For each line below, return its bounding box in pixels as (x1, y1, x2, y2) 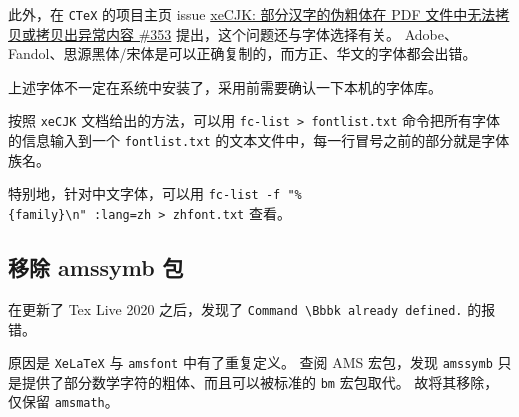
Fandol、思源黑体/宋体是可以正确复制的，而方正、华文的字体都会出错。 (8, 43, 477, 64)
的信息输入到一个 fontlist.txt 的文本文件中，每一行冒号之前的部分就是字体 (8, 130, 510, 151)
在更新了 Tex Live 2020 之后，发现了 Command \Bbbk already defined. (8, 298, 463, 319)
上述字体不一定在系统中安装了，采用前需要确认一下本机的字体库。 (8, 76, 442, 97)
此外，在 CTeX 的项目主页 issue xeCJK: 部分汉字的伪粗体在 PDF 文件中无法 (8, 4, 496, 24)
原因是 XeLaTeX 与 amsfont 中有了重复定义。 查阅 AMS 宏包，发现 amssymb (8, 352, 493, 373)
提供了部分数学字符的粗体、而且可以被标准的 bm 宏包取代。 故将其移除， (21, 371, 499, 392)
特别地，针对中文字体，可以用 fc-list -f (8, 183, 281, 204)
